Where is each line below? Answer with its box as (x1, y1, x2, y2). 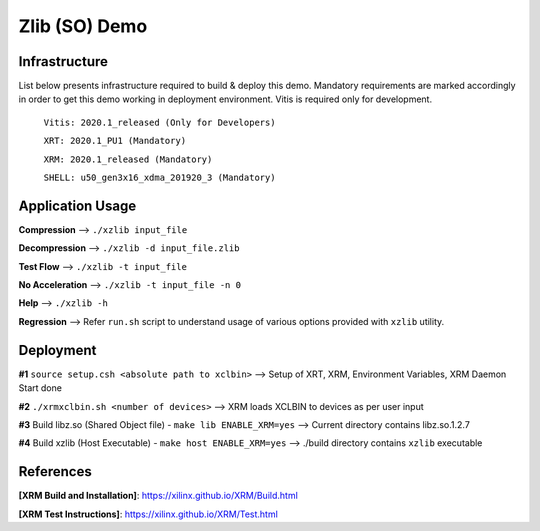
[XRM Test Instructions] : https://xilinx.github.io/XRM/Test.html (18, 508, 279, 520)
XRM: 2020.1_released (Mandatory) (43, 153, 213, 165)
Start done (18, 382, 62, 394)
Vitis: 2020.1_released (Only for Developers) (43, 116, 276, 128)
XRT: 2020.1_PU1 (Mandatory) (43, 135, 187, 147)
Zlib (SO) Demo (18, 15, 148, 37)
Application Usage (18, 197, 137, 214)
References (18, 463, 92, 480)
